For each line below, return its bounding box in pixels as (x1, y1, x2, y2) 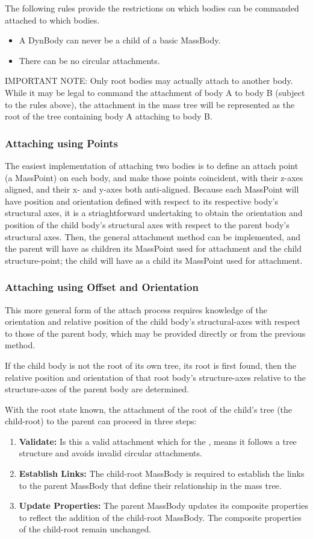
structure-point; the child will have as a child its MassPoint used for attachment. (5, 254, 303, 266)
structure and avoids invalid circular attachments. (19, 447, 202, 459)
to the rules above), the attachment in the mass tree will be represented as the (5, 98, 295, 110)
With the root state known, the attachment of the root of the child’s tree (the (5, 403, 293, 415)
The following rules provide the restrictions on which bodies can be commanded (5, 2, 299, 14)
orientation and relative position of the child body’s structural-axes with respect (5, 315, 301, 328)
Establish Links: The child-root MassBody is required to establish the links (19, 467, 305, 480)
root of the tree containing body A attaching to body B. (5, 110, 212, 123)
